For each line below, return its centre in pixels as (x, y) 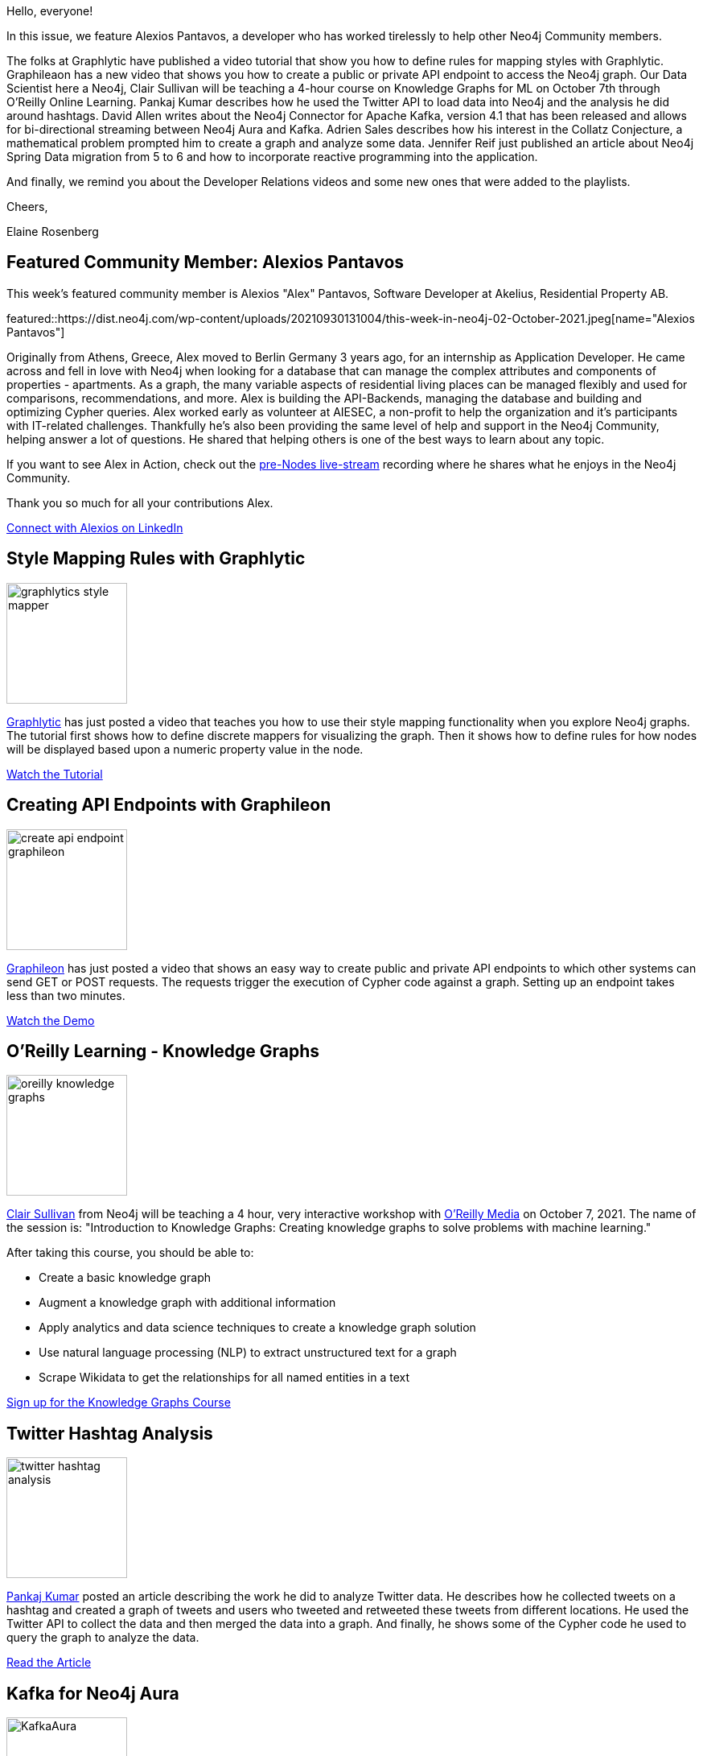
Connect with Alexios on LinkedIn (95, 527)
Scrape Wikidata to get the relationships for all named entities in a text (224, 1378)
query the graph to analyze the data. (103, 1638)
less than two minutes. (66, 995)
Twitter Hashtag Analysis (110, 1433)
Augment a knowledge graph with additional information (187, 1303)
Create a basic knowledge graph (125, 1278)
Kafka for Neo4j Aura (93, 1693)
